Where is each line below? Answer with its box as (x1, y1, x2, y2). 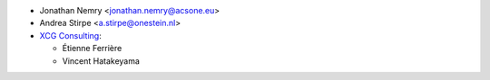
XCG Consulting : (39, 30, 102, 40)
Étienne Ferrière (62, 43, 122, 54)
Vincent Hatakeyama (62, 55, 141, 67)
